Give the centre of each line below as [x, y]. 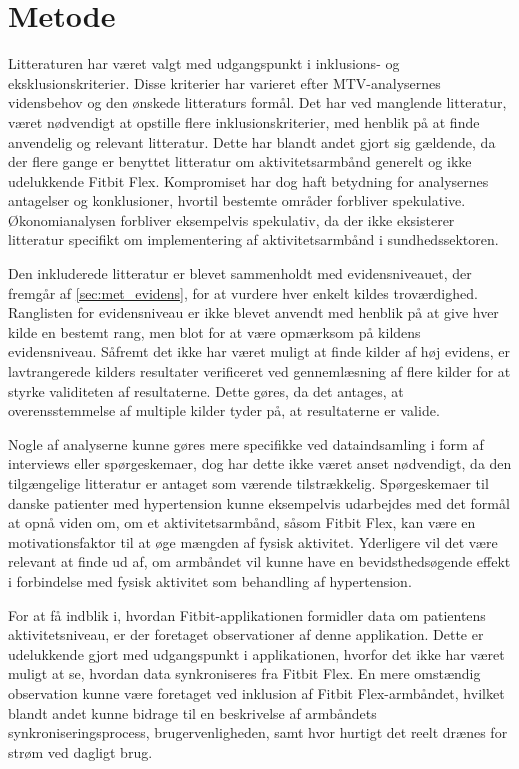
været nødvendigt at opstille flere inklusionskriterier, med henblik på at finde [244, 121]
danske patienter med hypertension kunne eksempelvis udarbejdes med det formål [259, 502]
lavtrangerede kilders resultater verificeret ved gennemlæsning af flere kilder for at [259, 371]
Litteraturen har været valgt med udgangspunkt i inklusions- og [204, 63]
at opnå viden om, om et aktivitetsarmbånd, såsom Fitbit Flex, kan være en [242, 522]
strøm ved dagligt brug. [80, 751]
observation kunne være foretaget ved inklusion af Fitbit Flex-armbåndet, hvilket [256, 692]
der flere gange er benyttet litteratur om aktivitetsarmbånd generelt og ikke [240, 161]
